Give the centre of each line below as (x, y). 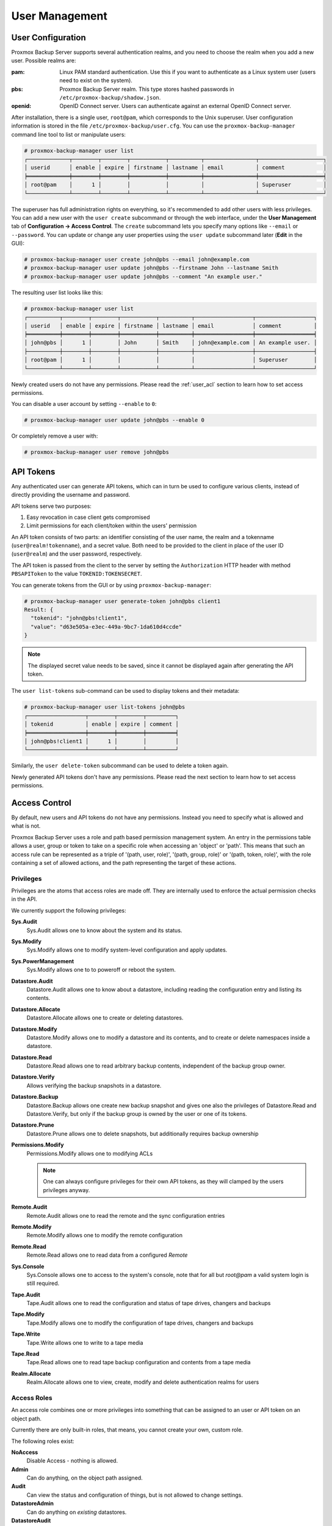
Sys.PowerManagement (43, 961)
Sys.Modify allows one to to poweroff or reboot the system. (101, 970)
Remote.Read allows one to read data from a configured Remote (107, 1255)
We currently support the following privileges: (69, 910)
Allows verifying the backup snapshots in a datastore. (94, 1085)
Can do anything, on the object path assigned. (85, 1478)
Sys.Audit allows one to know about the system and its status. (104, 930)
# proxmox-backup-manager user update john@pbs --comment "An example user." (143, 277)
